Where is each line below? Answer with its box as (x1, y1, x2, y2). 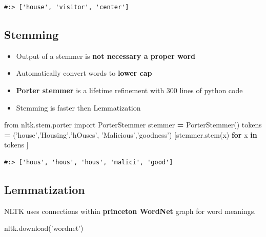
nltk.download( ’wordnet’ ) (4, 223, 84, 233)
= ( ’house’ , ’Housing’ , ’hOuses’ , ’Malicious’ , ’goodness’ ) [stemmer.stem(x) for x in (4, 129, 257, 140)
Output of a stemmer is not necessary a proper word (16, 50, 196, 61)
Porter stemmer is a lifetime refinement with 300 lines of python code (16, 84, 243, 95)
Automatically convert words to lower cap (16, 68, 152, 78)
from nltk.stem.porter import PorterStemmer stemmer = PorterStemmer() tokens (4, 119, 262, 130)
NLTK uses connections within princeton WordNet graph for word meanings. (4, 205, 256, 216)
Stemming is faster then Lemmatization (16, 102, 141, 113)
